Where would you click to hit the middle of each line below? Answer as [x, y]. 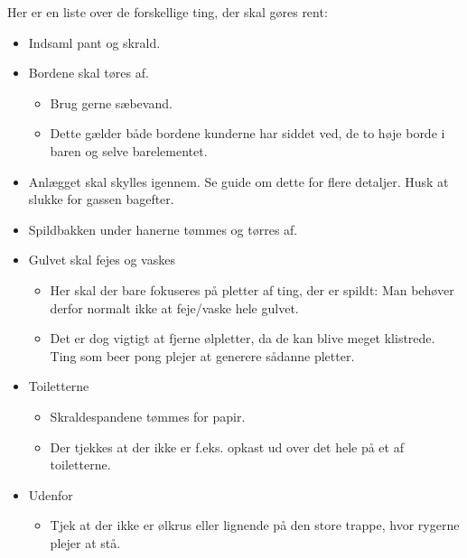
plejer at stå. [85, 542]
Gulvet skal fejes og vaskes [102, 260]
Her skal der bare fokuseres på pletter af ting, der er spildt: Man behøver [252, 289]
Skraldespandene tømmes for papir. [148, 416]
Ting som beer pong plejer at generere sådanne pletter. [202, 355]
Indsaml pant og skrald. [94, 42]
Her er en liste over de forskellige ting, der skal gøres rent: [168, 12]
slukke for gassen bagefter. [101, 199]
